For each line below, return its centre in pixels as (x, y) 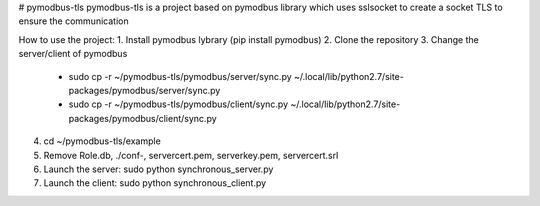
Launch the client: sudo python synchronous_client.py (155, 183)
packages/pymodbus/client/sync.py (142, 118)
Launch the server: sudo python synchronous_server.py (158, 169)
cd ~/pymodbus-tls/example (102, 141)
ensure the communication (73, 21)
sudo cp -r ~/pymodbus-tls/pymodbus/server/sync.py (180, 76)
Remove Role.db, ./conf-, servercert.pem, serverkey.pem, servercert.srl (191, 155)
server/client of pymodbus (73, 54)
